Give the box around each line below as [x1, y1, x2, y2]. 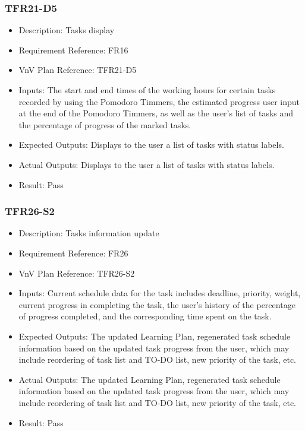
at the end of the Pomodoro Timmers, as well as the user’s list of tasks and [18, 107, 294, 119]
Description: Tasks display [18, 24, 115, 36]
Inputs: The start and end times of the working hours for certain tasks [18, 84, 276, 96]
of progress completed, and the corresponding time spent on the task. [18, 310, 272, 322]
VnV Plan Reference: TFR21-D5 [18, 64, 137, 76]
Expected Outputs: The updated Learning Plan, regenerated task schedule [18, 329, 291, 342]
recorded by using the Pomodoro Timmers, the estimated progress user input [18, 95, 300, 107]
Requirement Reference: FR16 [18, 43, 128, 56]
